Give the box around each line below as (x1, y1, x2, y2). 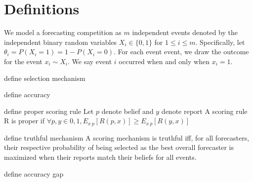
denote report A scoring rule (161, 106, 248, 116)
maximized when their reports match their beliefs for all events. (4, 151, 197, 162)
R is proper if (4, 115, 45, 126)
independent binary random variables (4, 36, 117, 47)
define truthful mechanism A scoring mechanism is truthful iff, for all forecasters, (4, 132, 250, 143)
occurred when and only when (119, 56, 210, 66)
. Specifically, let (195, 36, 245, 47)
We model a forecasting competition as (4, 27, 122, 37)
